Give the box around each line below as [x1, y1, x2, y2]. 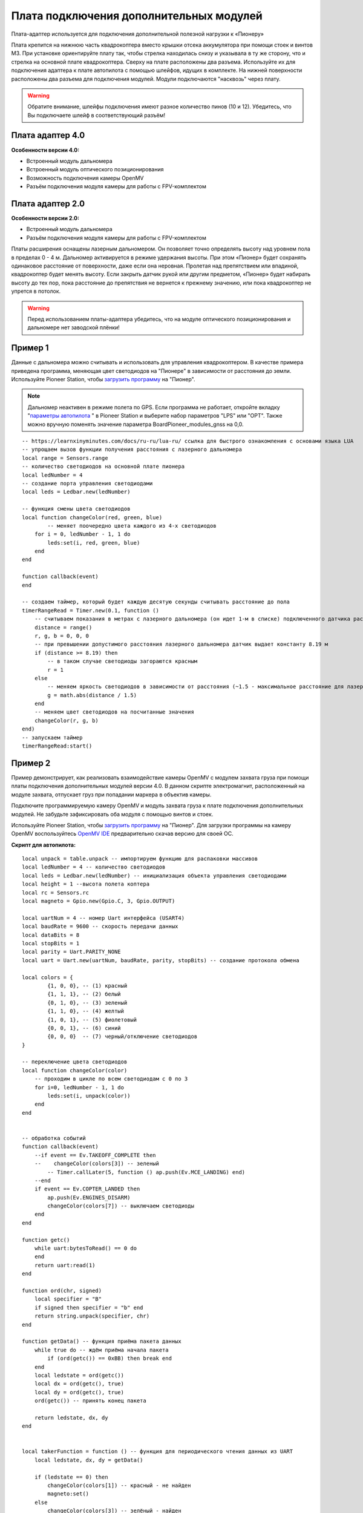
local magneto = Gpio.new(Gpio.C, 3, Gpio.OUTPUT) [22, 898, 175, 905]
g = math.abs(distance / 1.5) [47, 692, 137, 698]
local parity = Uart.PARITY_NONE [22, 948, 121, 956]
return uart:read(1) [34, 1262, 96, 1268]
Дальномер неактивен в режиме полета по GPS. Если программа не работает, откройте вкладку [27, 403, 281, 411]
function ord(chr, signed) [22, 1287, 102, 1294]
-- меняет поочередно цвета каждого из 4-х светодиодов [47, 522, 217, 529]
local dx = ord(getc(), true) [34, 1380, 124, 1387]
